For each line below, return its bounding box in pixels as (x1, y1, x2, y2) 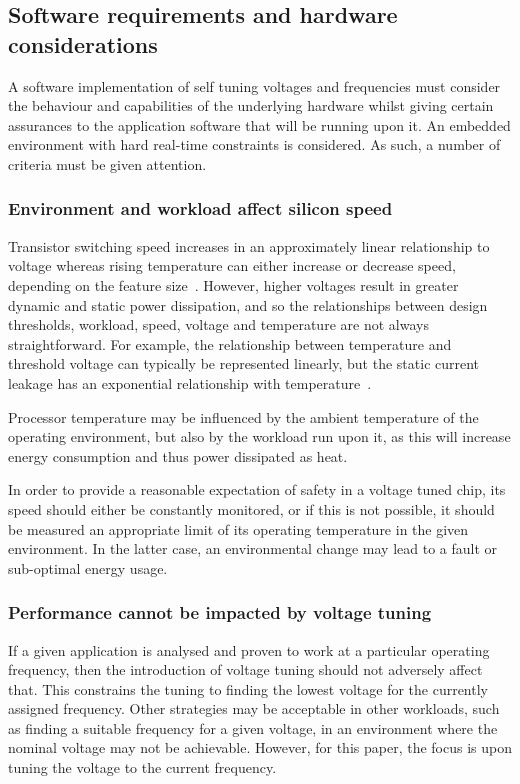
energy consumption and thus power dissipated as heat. (8, 445, 348, 466)
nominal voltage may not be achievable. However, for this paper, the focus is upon (8, 737, 512, 758)
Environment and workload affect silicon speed (8, 196, 393, 221)
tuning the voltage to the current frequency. (8, 757, 277, 778)
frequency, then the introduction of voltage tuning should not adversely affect (8, 659, 483, 680)
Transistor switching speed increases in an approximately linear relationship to (8, 235, 490, 256)
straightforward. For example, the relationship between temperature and (8, 333, 452, 354)
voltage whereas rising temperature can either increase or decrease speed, (8, 255, 456, 276)
